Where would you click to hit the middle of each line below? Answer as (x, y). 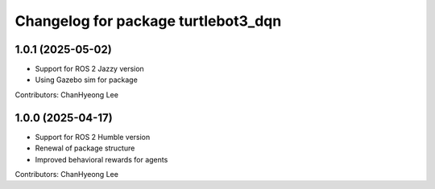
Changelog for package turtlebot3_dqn (148, 21)
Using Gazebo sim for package (87, 80)
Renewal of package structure (85, 148)
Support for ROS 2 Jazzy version (89, 69)
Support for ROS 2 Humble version (93, 137)
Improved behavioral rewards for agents (101, 159)
